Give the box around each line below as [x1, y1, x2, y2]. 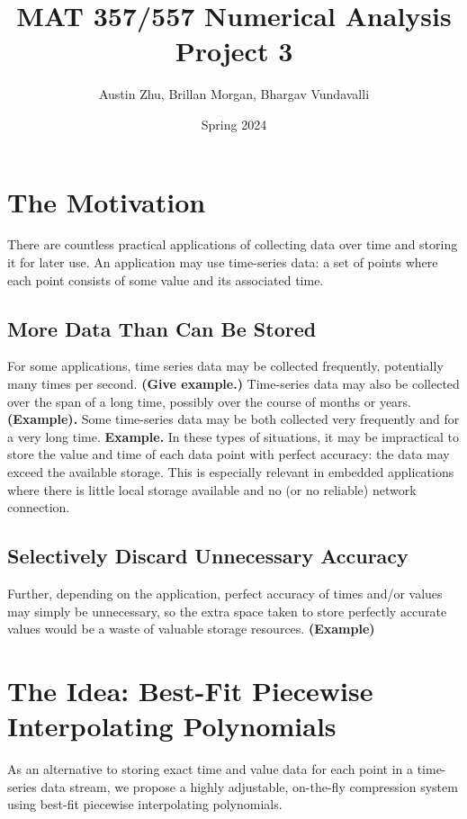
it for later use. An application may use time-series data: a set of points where [7, 253, 438, 272]
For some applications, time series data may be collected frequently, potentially [7, 356, 444, 375]
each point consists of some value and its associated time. [7, 270, 324, 289]
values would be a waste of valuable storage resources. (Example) [7, 619, 375, 638]
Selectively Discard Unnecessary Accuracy [7, 542, 409, 570]
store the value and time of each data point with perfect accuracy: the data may [7, 445, 450, 463]
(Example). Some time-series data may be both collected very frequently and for [7, 409, 460, 428]
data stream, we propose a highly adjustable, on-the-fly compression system [40, 777, 458, 796]
